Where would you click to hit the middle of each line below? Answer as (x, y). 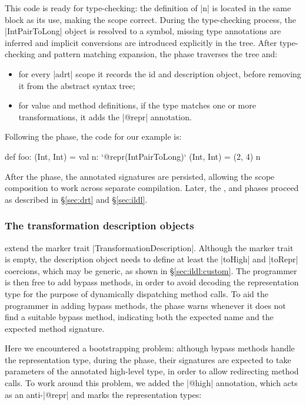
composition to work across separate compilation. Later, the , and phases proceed (152, 188)
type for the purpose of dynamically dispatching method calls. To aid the (137, 293)
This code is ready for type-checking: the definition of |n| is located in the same (148, 8)
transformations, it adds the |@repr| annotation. (105, 116)
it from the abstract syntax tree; (77, 85)
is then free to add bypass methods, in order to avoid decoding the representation (152, 282)
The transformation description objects (99, 225)
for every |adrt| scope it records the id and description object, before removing (160, 73)
